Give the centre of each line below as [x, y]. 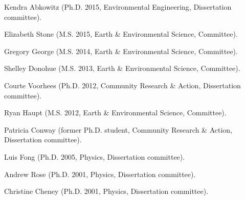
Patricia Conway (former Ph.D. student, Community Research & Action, [118, 129]
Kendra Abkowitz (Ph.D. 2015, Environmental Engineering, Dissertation [118, 7]
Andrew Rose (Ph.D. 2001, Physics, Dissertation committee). [100, 174]
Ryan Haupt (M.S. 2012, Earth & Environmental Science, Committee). [115, 112]
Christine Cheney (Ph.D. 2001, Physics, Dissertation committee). [106, 191]
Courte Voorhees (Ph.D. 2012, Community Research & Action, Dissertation [122, 85]
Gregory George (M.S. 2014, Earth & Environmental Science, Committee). [121, 51]
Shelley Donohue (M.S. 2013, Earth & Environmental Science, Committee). [122, 68]
